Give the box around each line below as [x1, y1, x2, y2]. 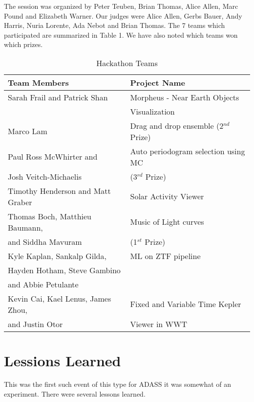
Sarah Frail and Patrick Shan [8, 91, 108, 103]
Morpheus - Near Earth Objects [130, 91, 239, 103]
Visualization [130, 105, 175, 117]
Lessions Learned [4, 351, 121, 371]
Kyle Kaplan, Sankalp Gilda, [8, 250, 106, 261]
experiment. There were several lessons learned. [4, 388, 146, 399]
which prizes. [4, 39, 43, 49]
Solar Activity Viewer [130, 190, 204, 202]
